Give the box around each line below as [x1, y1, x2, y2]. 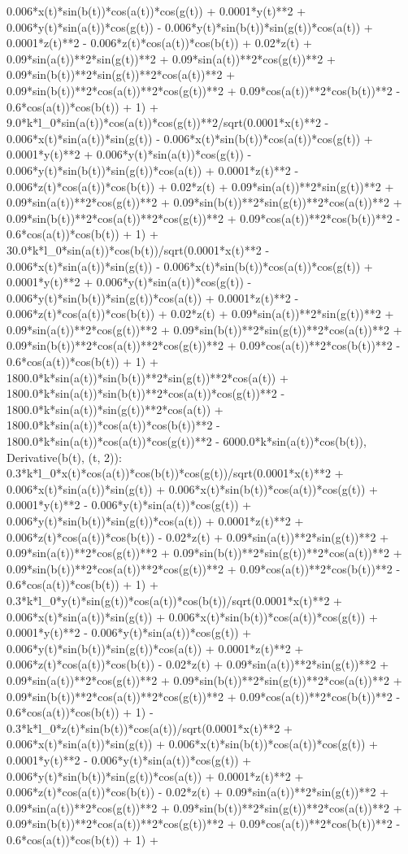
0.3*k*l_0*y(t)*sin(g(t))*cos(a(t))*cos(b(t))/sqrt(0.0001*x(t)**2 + [7, 591, 342, 608]
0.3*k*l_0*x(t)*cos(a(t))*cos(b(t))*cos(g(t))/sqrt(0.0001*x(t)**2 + [7, 464, 344, 481]
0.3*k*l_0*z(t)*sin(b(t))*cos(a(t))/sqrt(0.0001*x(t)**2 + [7, 719, 293, 736]
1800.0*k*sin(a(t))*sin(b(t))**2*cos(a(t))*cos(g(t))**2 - [7, 385, 285, 402]
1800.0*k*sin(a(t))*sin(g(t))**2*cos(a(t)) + [7, 400, 224, 417]
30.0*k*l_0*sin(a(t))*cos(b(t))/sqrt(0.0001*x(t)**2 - [7, 241, 270, 258]
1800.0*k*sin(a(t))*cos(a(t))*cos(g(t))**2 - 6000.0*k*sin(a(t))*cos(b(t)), [7, 433, 367, 450]
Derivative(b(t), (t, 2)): [7, 448, 122, 465]
